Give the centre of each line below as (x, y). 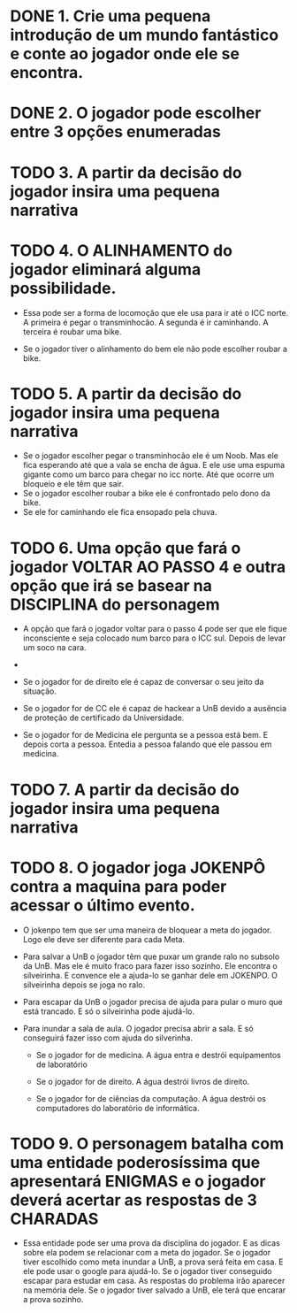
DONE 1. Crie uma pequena (110, 16)
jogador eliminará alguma (106, 269)
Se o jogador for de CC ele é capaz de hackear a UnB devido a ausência (154, 709)
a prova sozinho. (53, 1300)
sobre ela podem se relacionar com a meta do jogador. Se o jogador (147, 1253)
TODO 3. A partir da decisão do (126, 172)
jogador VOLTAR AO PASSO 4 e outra (148, 567)
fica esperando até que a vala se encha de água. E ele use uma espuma (154, 465)
